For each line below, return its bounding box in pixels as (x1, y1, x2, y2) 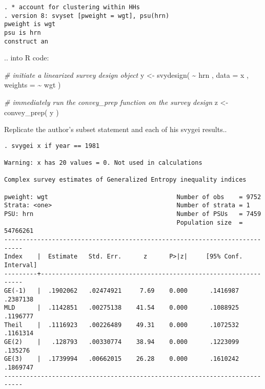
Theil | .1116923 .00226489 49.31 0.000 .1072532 (4, 321, 239, 329)
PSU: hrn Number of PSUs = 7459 (4, 210, 261, 218)
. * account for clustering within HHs (4, 4, 140, 11)
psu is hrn (4, 29, 41, 36)
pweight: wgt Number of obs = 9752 (4, 193, 261, 201)
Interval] (4, 262, 37, 269)
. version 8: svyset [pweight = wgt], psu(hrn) (4, 12, 170, 19)
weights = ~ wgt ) (4, 79, 61, 90)
